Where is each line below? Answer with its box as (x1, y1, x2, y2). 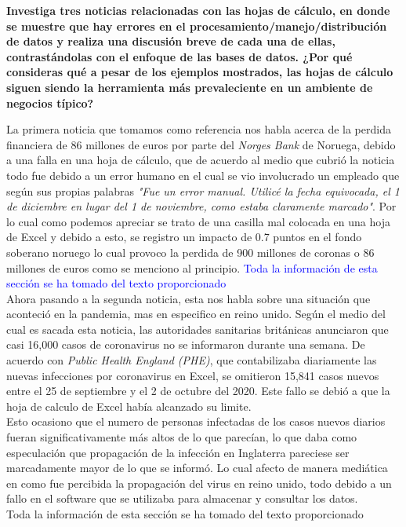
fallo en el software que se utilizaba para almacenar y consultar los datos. (6, 490, 358, 507)
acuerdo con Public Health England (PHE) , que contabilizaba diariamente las (6, 352, 377, 368)
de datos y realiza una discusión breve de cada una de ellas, (6, 33, 335, 49)
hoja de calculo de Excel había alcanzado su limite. (6, 397, 252, 414)
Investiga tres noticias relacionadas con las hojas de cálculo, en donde (6, 2, 390, 18)
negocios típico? (6, 94, 94, 111)
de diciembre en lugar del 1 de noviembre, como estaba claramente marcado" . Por (6, 198, 397, 214)
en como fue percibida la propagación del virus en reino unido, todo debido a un (6, 474, 392, 491)
